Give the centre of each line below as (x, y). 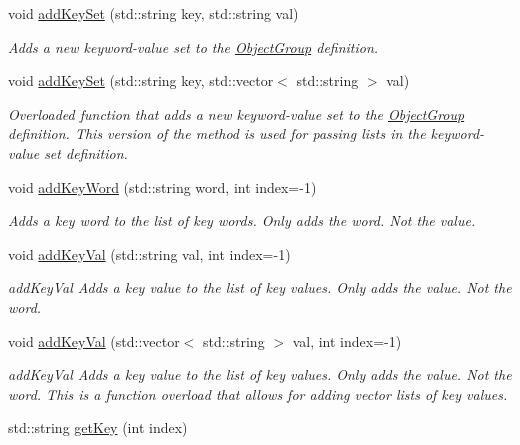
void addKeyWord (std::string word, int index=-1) (162, 186)
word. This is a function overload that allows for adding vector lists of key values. (258, 393)
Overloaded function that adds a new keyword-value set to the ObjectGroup (236, 113)
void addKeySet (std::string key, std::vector (141, 80)
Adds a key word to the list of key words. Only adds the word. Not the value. (242, 220)
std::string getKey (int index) (98, 427)
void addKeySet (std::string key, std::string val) (153, 13)
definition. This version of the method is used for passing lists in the (217, 133)
